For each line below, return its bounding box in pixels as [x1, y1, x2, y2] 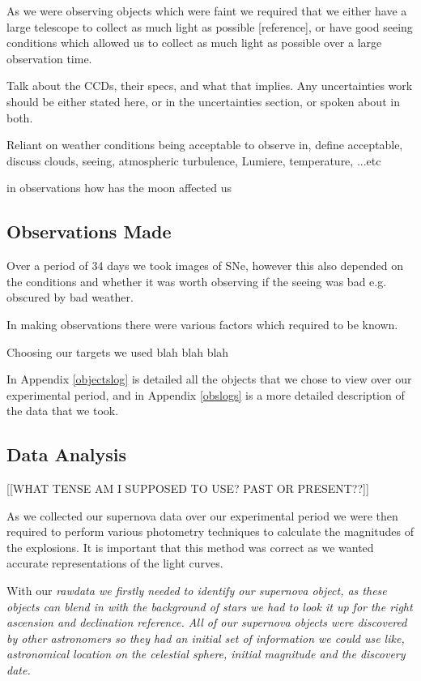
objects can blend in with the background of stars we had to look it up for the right [6, 597, 413, 615]
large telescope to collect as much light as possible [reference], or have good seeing [6, 18, 413, 35]
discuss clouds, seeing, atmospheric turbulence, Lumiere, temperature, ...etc [6, 152, 381, 169]
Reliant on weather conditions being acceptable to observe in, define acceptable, [6, 136, 403, 153]
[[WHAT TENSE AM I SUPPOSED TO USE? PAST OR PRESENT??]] [6, 480, 369, 497]
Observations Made [6, 219, 172, 244]
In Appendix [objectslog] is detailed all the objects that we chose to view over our [6, 370, 412, 388]
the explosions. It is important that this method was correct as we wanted [6, 538, 374, 555]
